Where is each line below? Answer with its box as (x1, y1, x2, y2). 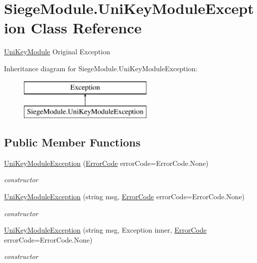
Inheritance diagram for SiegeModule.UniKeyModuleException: (4, 63, 198, 73)
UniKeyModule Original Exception (4, 46, 111, 57)
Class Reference (30, 17, 142, 38)
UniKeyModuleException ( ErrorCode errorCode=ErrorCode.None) (4, 157, 209, 168)
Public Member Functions (4, 134, 140, 150)
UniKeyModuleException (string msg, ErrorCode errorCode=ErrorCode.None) (4, 191, 245, 202)
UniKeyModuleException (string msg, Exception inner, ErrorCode (4, 225, 207, 235)
